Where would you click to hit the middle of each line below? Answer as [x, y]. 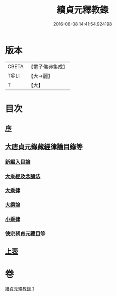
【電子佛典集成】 [48, 67]
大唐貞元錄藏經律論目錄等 [44, 147]
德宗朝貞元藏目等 [25, 234]
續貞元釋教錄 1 [20, 289]
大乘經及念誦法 [23, 176]
